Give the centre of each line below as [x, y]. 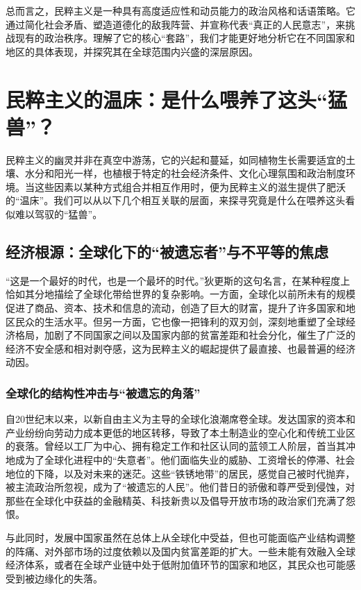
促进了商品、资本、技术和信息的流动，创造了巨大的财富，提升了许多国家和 [176, 308]
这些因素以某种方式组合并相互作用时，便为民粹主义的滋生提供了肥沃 [190, 186]
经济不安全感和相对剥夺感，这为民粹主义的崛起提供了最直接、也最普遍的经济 [180, 348]
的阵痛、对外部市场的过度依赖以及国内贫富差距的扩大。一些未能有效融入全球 [180, 551]
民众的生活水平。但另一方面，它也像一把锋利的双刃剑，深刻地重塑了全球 [180, 321]
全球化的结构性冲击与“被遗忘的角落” [103, 393]
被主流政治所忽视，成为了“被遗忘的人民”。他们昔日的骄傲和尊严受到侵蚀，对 [180, 487]
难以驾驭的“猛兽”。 [59, 214]
